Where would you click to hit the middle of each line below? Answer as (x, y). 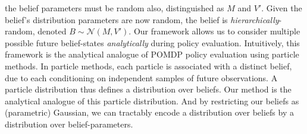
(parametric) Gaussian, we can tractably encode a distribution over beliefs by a (149, 112)
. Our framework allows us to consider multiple (214, 31)
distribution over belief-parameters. (69, 124)
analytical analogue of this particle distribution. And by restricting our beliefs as (152, 100)
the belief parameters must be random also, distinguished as (115, 8)
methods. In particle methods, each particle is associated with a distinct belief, (148, 66)
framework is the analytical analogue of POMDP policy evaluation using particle (152, 54)
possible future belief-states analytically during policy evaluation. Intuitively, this (152, 42)
